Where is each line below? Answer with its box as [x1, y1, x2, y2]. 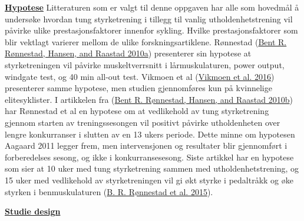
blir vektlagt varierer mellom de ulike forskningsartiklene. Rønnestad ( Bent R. [5, 35, 287, 48]
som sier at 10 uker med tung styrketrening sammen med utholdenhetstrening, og [5, 162, 299, 175]
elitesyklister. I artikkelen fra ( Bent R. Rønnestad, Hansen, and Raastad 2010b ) [5, 93, 293, 105]
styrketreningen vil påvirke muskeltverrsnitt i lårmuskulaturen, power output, [5, 58, 285, 71]
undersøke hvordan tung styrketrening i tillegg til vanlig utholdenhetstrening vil [5, 12, 293, 25]
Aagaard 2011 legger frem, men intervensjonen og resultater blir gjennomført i [5, 139, 288, 152]
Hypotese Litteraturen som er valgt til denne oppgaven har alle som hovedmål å [5, 1, 299, 13]
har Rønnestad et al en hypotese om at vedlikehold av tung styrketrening [5, 105, 269, 117]
